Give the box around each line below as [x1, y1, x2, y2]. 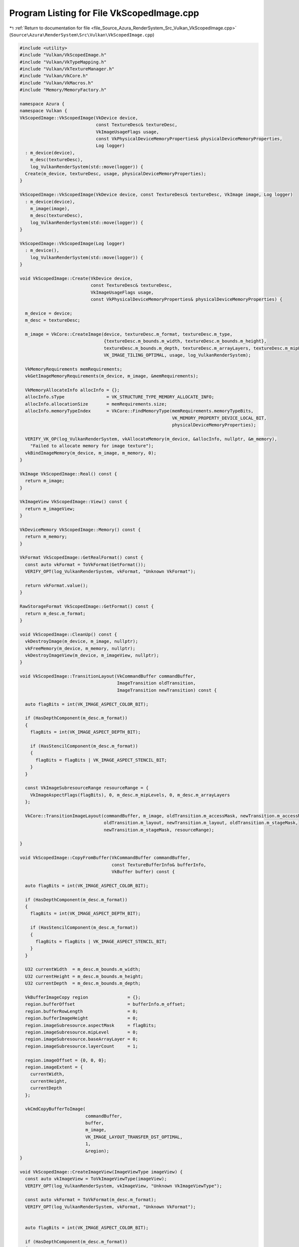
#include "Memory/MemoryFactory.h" [19, 87, 107, 93]
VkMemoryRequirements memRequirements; [25, 366, 123, 372]
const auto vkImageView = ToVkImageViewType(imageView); [25, 1176, 167, 1182]
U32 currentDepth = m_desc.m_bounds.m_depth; [25, 981, 141, 986]
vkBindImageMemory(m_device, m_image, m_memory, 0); [25, 450, 156, 456]
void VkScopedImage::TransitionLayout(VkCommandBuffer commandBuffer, [19, 673, 196, 679]
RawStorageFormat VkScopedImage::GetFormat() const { [19, 604, 154, 610]
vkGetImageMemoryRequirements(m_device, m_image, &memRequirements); [25, 373, 199, 379]
